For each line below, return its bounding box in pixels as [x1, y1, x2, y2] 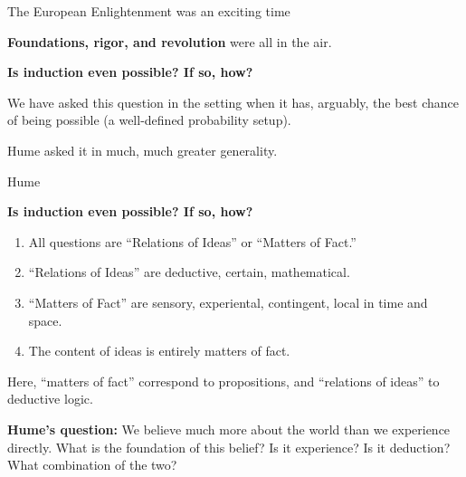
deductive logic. [7, 389, 93, 408]
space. [28, 310, 62, 329]
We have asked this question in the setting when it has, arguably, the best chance [7, 92, 460, 111]
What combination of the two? [7, 455, 177, 474]
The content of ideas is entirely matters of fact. [28, 341, 290, 360]
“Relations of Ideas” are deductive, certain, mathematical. [28, 262, 350, 281]
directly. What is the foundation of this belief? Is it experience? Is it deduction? [7, 437, 451, 456]
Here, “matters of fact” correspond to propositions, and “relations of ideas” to [7, 371, 440, 390]
